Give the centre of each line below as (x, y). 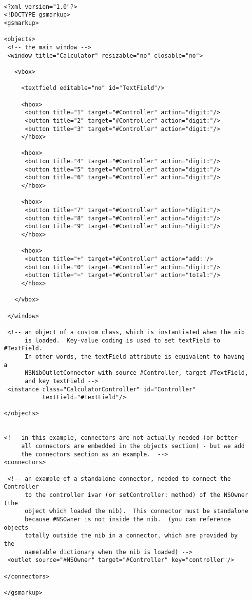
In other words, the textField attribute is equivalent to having (135, 356)
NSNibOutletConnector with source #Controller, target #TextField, (136, 373)
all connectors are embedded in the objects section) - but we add (133, 446)
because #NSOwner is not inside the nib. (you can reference (128, 519)
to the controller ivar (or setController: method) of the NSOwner (136, 495)
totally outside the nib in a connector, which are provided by (131, 536)
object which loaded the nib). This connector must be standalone (136, 511)
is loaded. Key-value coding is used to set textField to (122, 340)
